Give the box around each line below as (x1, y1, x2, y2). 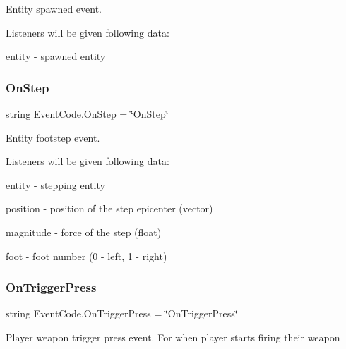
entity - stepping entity (6, 177, 105, 192)
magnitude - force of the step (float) (6, 224, 162, 239)
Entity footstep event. (6, 130, 100, 145)
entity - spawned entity (6, 49, 106, 63)
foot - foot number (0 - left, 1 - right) (6, 248, 167, 263)
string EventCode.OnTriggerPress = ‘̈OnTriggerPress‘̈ (6, 306, 238, 321)
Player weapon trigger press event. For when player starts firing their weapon (6, 329, 340, 344)
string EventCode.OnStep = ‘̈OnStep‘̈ (6, 106, 169, 121)
